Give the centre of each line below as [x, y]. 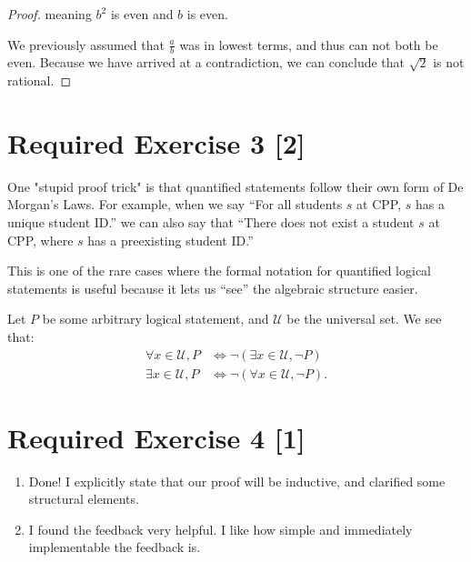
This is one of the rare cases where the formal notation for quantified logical [219, 271]
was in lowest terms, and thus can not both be [309, 44]
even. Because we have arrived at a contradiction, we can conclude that [206, 62]
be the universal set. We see [364, 319]
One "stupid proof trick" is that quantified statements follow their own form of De [235, 186]
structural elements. [84, 499]
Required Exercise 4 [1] [156, 437]
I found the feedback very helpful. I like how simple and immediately [220, 529]
